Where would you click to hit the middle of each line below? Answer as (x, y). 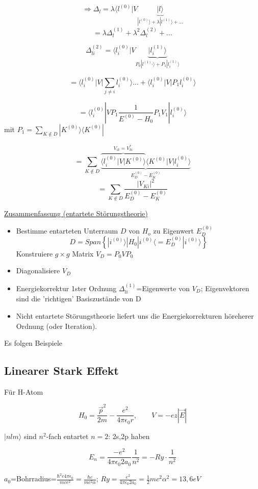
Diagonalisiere (38, 271)
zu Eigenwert (174, 231)
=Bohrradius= (34, 479)
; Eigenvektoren (225, 288)
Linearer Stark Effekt (61, 370)
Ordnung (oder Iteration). (57, 326)
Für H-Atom (24, 391)
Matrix (83, 253)
